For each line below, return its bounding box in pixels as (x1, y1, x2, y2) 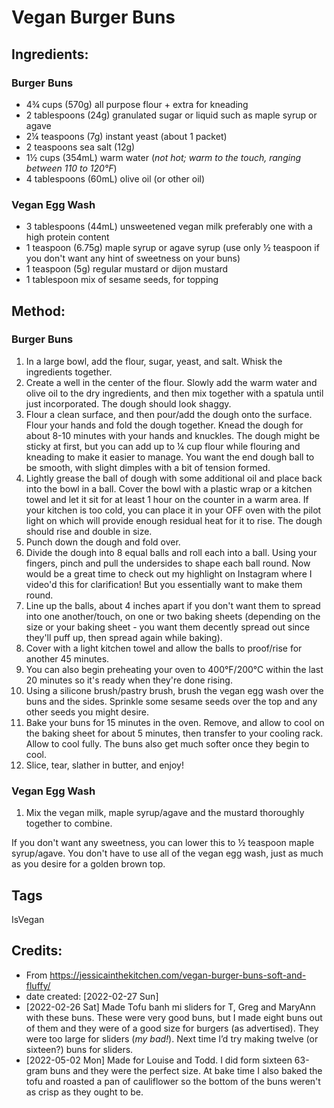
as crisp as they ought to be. (25, 1086, 144, 1098)
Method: (11, 302, 66, 320)
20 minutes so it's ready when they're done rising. (25, 674, 233, 686)
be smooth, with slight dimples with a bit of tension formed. (25, 461, 271, 473)
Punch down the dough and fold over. (25, 536, 181, 548)
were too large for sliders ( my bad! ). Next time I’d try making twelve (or (25, 1032, 319, 1045)
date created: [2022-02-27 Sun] (25, 990, 159, 1002)
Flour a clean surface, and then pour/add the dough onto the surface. (25, 408, 313, 420)
